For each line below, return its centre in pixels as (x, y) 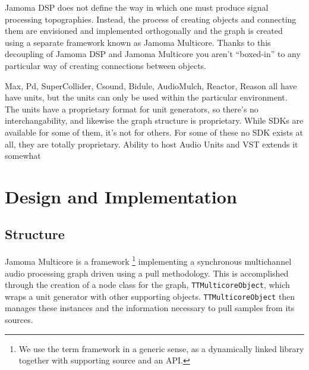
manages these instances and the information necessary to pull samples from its (150, 308)
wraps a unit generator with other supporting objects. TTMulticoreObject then (150, 296)
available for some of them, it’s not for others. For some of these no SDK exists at (154, 132)
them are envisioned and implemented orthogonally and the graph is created (144, 31)
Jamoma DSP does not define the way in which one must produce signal (137, 7)
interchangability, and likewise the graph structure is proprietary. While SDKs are (154, 120)
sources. (19, 320)
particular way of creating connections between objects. (105, 65)
